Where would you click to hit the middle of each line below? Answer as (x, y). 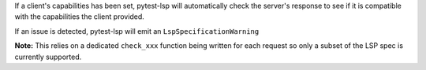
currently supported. (48, 57)
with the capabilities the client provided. (80, 17)
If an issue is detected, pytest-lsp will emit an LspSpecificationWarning (137, 31)
